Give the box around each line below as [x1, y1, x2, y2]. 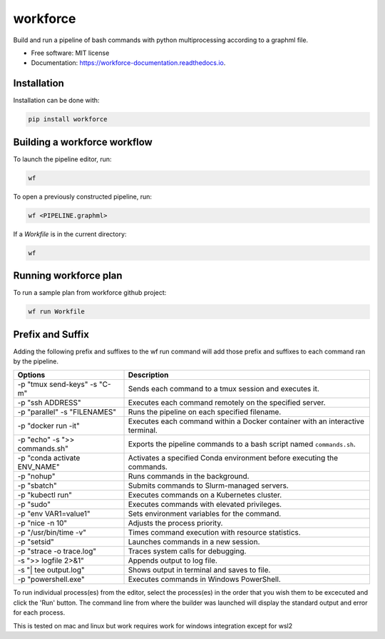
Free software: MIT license [31, 49, 110, 57]
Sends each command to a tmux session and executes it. [128, 384, 320, 394]
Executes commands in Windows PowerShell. [128, 575, 281, 585]
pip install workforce [28, 115, 108, 124]
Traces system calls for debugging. [128, 546, 247, 556]
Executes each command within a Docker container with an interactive [128, 416, 365, 426]
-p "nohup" [17, 471, 56, 481]
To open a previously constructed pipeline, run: [13, 192, 153, 201]
